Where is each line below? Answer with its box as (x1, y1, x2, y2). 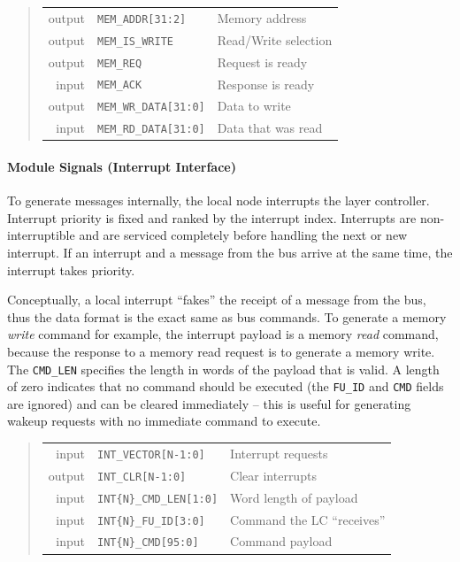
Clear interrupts (230, 466, 317, 484)
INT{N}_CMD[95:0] (97, 536, 199, 550)
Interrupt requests (230, 443, 328, 462)
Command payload (230, 532, 333, 550)
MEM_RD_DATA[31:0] (97, 123, 205, 136)
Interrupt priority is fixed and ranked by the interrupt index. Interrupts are (7, 208, 417, 227)
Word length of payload (230, 488, 358, 506)
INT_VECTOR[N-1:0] (97, 448, 205, 461)
